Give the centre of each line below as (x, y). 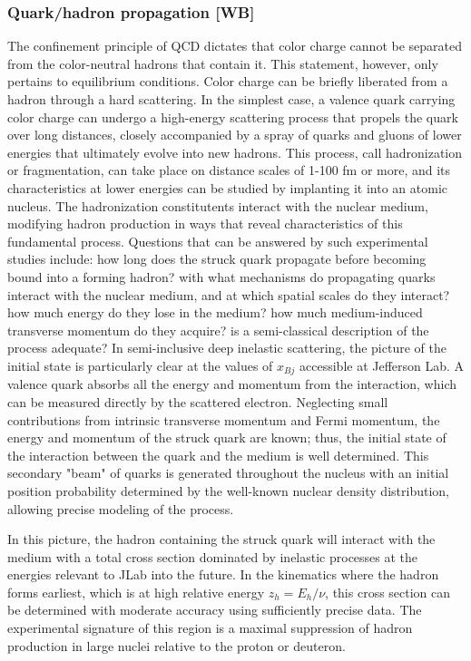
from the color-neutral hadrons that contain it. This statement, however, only (223, 63)
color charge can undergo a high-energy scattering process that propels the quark (233, 117)
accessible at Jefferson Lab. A (382, 365)
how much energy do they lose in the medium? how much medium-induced (215, 312)
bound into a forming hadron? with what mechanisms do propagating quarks (221, 276)
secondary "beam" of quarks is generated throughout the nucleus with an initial (228, 473)
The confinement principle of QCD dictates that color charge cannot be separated (235, 46)
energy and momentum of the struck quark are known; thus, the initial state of (227, 437)
